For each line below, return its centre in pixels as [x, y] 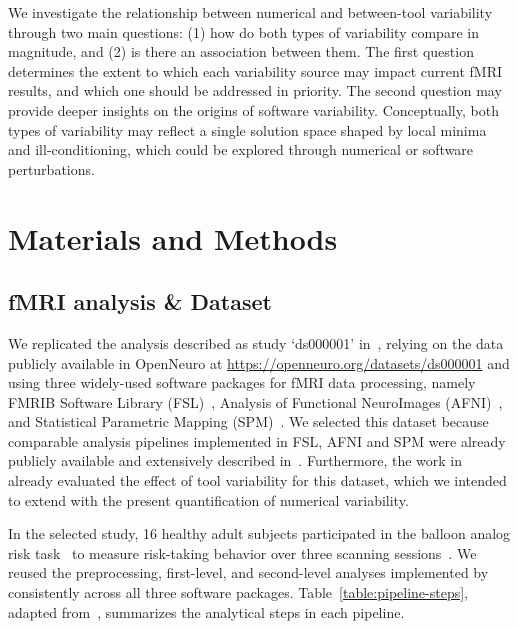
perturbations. [51, 168]
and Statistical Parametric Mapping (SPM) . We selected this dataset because [248, 421]
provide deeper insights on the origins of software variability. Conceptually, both [253, 109]
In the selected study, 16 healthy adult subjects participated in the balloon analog [259, 533]
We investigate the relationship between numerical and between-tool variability [250, 12]
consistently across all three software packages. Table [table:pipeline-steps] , [238, 592]
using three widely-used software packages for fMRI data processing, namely [242, 382]
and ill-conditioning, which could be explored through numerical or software [241, 149]
